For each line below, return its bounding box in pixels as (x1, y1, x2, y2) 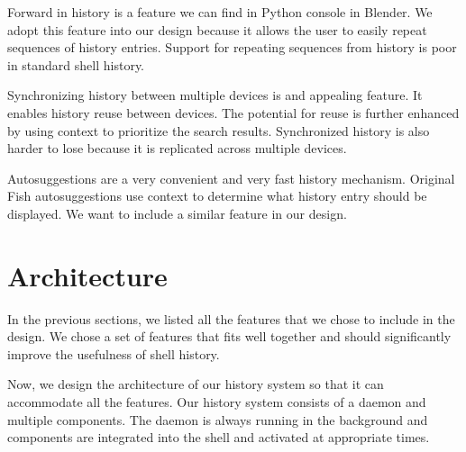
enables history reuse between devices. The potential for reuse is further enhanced (7, 103, 460, 122)
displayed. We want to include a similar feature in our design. (7, 203, 347, 222)
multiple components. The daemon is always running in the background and (7, 410, 428, 429)
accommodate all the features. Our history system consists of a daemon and (7, 393, 426, 411)
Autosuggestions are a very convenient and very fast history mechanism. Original (7, 168, 455, 187)
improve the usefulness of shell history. (7, 344, 220, 363)
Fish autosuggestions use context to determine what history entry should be (7, 186, 427, 205)
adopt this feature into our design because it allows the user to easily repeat (7, 20, 427, 39)
